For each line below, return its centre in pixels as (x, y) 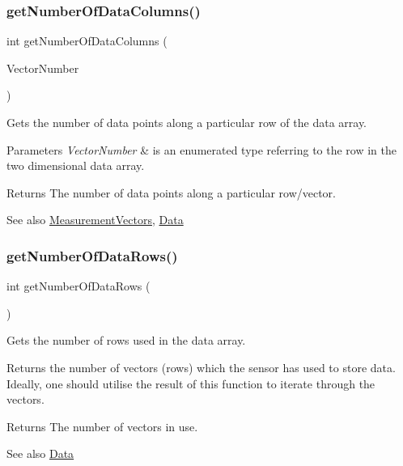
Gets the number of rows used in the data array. (126, 340)
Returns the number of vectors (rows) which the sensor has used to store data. (201, 367)
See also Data (40, 453)
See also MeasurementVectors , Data (95, 220)
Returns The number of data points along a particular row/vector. (172, 192)
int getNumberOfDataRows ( (78, 286)
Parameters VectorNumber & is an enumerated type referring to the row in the (201, 149)
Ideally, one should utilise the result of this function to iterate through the (191, 383)
